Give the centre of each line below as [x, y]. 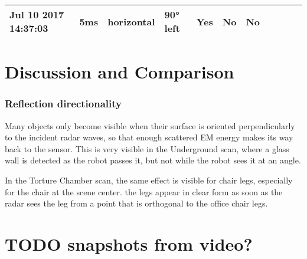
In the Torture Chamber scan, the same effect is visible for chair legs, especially [149, 180]
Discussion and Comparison [120, 72]
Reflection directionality [63, 104]
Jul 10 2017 [37, 14]
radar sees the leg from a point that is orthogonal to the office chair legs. [136, 203]
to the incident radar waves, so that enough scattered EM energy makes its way [149, 137]
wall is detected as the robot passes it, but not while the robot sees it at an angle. [153, 160]
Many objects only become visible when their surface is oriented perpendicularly [150, 125]
